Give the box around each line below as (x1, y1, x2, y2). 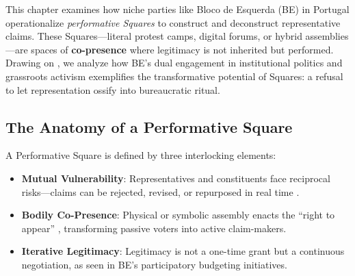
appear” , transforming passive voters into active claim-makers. (21, 221, 287, 235)
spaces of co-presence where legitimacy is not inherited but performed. (31, 42, 334, 56)
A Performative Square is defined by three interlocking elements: (5, 148, 276, 162)
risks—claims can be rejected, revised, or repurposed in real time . (21, 184, 300, 199)
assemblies (305, 29, 349, 43)
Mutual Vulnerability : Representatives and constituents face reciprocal (21, 171, 330, 185)
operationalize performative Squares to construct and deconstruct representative (5, 15, 341, 29)
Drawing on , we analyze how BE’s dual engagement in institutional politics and (5, 55, 343, 70)
